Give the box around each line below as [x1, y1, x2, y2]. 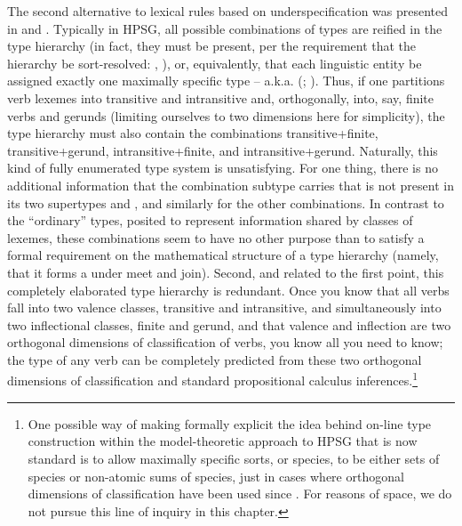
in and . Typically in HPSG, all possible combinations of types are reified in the [7, 19, 442, 37]
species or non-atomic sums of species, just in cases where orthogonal [28, 466, 404, 485]
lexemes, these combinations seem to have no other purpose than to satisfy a [7, 228, 425, 247]
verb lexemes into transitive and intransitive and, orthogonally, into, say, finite [7, 88, 434, 107]
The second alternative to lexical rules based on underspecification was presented [7, 2, 449, 20]
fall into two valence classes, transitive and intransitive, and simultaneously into [7, 298, 442, 317]
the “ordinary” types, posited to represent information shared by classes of [7, 211, 413, 230]
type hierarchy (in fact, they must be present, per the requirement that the [7, 36, 417, 55]
